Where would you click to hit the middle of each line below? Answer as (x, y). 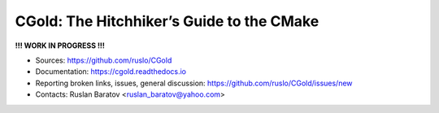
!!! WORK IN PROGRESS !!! (60, 46)
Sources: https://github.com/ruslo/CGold (104, 60)
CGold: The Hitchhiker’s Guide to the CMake (167, 21)
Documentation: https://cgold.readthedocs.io (111, 72)
